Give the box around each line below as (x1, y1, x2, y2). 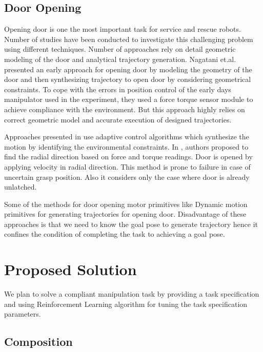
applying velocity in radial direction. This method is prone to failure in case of (4, 161, 251, 172)
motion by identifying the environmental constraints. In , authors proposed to (4, 141, 249, 152)
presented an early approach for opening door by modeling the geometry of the (4, 64, 252, 74)
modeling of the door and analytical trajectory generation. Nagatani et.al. (4, 53, 236, 64)
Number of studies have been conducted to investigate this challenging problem (4, 33, 253, 44)
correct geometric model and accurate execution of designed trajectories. (4, 114, 232, 125)
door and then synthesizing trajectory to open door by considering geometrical (4, 74, 251, 85)
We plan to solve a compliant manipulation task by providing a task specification (4, 288, 259, 299)
